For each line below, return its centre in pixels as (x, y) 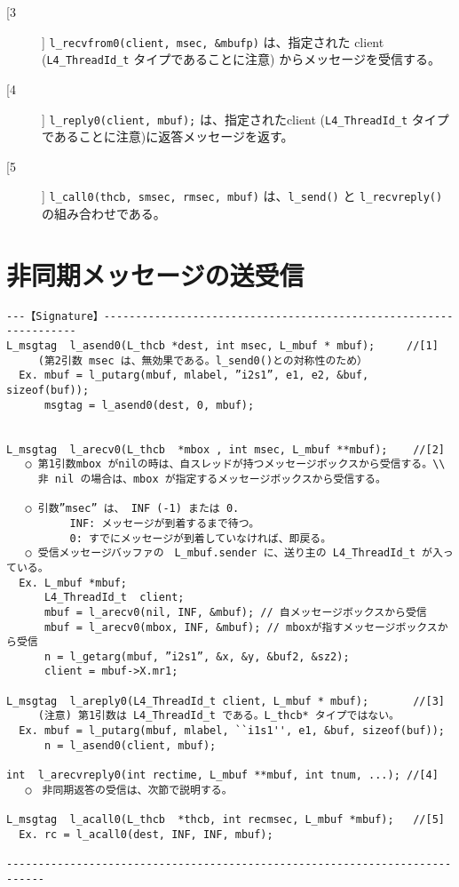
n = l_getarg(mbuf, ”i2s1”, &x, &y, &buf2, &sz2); (197, 656)
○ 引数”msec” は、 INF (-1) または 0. (132, 509)
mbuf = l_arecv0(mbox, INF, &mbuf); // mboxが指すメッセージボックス (241, 627)
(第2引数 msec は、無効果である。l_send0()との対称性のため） (202, 360)
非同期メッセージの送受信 (155, 274)
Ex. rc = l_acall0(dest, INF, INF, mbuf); (146, 834)
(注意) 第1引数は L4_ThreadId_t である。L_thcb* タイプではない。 (218, 716)
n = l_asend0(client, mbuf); (130, 745)
